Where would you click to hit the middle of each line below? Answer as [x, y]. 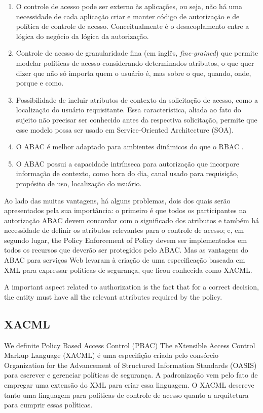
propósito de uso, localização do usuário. [79, 183]
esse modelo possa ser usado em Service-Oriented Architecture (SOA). [125, 129]
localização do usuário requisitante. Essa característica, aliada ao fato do [128, 110]
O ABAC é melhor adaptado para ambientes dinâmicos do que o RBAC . [130, 147]
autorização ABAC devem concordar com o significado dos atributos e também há [131, 220]
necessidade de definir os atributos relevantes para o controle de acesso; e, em [124, 230]
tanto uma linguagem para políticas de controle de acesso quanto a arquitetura [126, 395]
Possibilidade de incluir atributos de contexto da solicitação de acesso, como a [137, 99]
